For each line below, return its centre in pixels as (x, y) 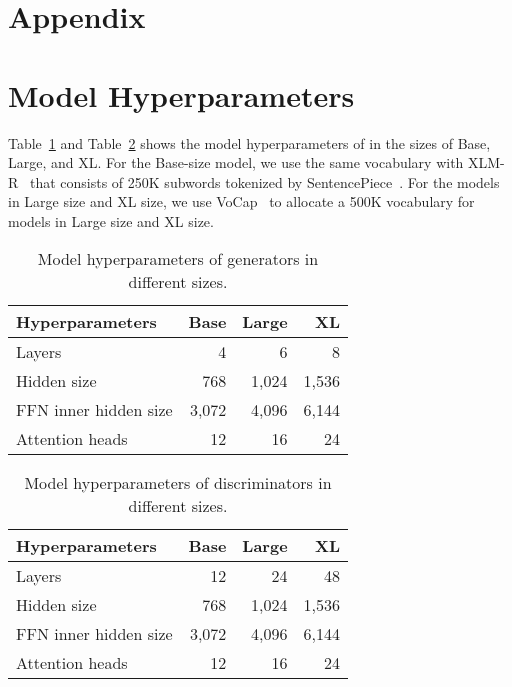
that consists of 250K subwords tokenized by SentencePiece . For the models (264, 181)
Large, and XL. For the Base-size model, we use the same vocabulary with (236, 162)
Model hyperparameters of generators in (178, 259)
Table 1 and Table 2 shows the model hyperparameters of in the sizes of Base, (249, 142)
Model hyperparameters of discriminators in (178, 483)
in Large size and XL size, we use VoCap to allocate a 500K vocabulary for (241, 201)
